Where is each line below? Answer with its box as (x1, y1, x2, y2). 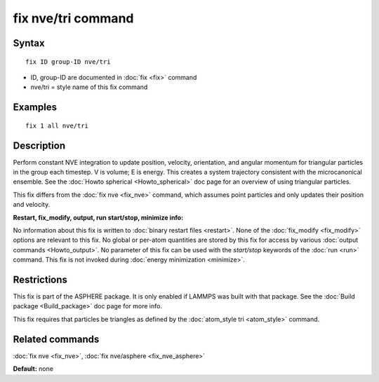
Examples (13, 102, 58, 114)
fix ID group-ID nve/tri (25, 57, 111, 66)
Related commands (13, 333, 100, 345)
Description (13, 139, 66, 151)
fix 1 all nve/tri (25, 121, 89, 130)
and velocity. (13, 200, 51, 209)
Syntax (13, 37, 45, 49)
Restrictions (13, 273, 68, 285)
